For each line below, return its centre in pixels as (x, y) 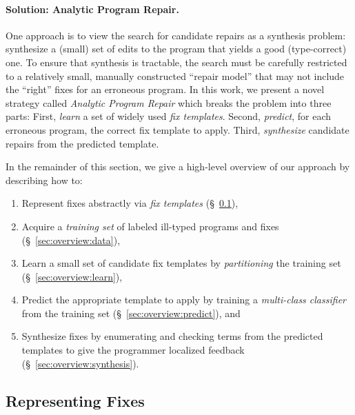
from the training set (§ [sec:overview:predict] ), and (131, 313)
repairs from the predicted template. (82, 143)
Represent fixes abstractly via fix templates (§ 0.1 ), (130, 203)
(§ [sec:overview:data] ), (71, 240)
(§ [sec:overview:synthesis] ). (80, 363)
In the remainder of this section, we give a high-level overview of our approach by (178, 166)
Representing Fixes (75, 400)
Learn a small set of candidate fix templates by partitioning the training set (181, 263)
